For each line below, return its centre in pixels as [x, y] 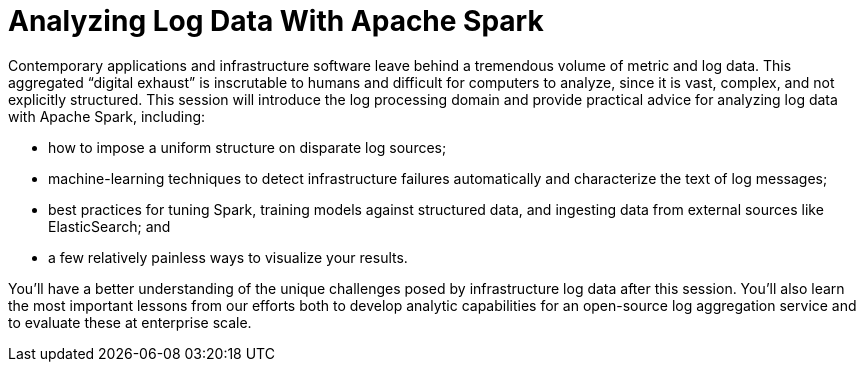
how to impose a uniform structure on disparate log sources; [247, 147]
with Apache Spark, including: [107, 116]
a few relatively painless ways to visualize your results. [228, 257]
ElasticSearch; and [109, 226]
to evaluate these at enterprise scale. [130, 322]
